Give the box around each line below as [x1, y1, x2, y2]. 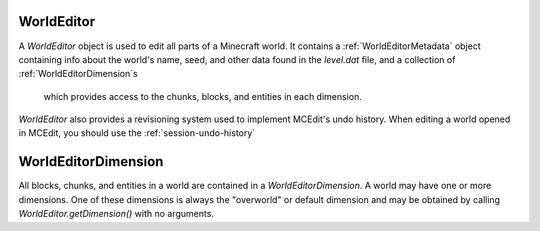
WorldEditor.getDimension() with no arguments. [18, 208, 215, 220]
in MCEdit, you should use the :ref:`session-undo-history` [18, 127, 256, 139]
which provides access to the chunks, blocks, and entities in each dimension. [43, 90, 362, 102]
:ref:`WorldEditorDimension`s [18, 68, 139, 80]
